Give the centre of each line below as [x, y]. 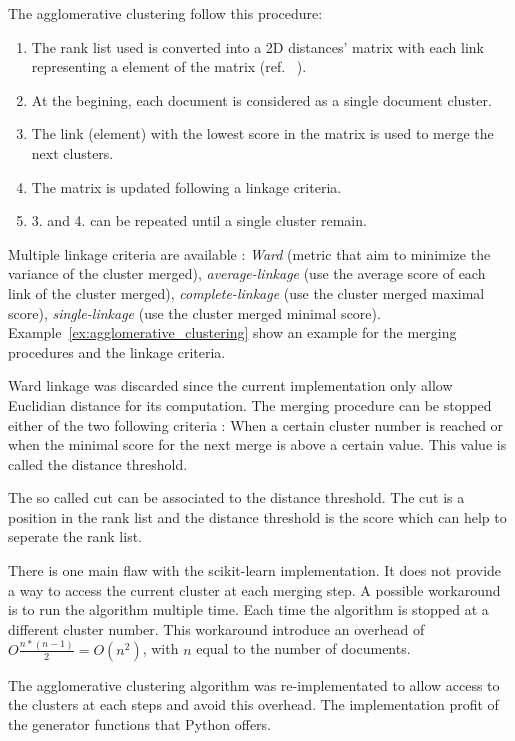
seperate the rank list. [75, 536]
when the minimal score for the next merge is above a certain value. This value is [257, 444]
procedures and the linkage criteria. [117, 351]
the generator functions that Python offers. [139, 724]
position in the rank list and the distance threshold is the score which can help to [257, 516]
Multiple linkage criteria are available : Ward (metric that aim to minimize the [249, 253]
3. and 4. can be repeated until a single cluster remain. [199, 220]
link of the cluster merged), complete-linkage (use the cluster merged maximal [246, 292]
